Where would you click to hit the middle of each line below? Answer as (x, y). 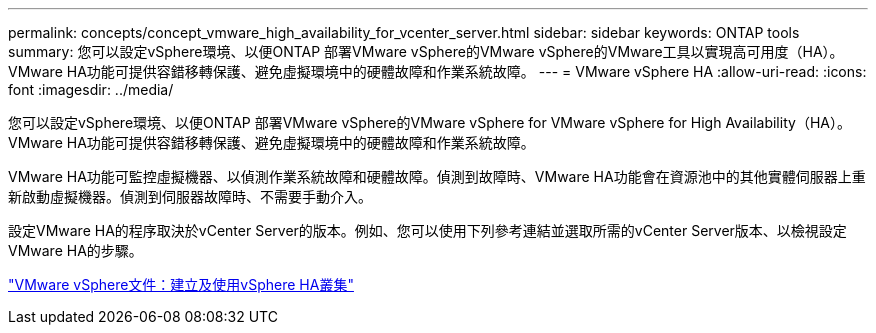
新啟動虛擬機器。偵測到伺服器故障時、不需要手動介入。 (190, 196)
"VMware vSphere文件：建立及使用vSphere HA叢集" (181, 284)
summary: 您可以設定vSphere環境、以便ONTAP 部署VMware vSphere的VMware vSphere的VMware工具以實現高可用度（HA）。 (426, 51)
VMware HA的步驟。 (75, 250)
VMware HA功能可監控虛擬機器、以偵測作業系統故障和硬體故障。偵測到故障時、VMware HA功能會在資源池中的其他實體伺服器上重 (437, 176)
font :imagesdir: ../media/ (91, 89)
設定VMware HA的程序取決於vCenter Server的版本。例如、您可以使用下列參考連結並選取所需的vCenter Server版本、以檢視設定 (427, 230)
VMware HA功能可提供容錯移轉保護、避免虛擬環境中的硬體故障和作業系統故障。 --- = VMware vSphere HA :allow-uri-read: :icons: (437, 71)
